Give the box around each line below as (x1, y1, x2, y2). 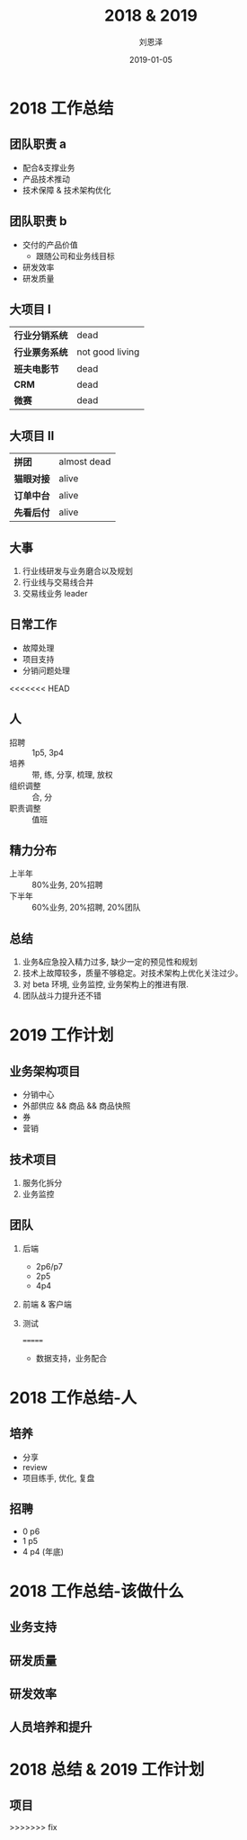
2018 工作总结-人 (9, 1387, 137, 1408)
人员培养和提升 (9, 1719, 93, 1735)
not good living (76, 346, 140, 358)
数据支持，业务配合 (35, 1352, 108, 1363)
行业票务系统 (13, 346, 69, 359)
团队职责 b (9, 213, 67, 229)
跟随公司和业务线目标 (35, 250, 115, 261)
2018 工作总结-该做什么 (9, 1581, 184, 1602)
